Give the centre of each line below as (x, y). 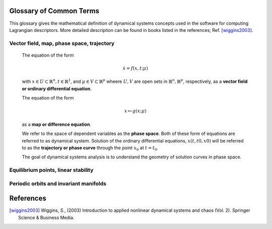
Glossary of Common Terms (54, 11)
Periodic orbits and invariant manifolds (58, 184)
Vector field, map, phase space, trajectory (62, 43)
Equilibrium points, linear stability (51, 170)
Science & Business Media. (46, 217)
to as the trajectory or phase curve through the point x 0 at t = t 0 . (90, 148)
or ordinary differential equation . (57, 88)
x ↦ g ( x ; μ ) (135, 111)
